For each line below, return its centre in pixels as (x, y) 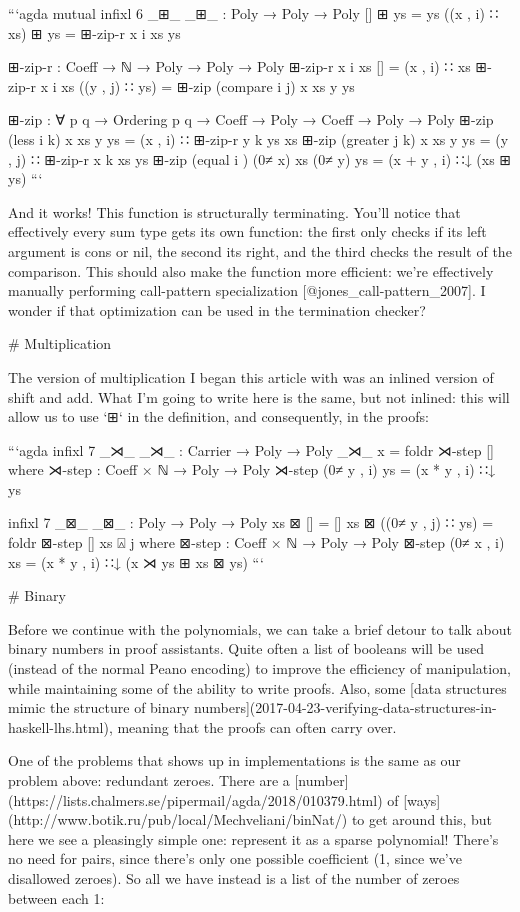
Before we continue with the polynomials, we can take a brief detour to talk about (260, 628)
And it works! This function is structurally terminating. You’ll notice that (234, 211)
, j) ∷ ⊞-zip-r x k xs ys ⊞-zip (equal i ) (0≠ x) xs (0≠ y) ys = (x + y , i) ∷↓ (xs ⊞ (260, 158)
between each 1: (56, 897)
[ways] (422, 799)
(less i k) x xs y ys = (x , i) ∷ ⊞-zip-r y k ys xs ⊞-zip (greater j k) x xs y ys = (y (258, 138)
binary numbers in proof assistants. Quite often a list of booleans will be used (246, 648)
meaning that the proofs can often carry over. (257, 726)
